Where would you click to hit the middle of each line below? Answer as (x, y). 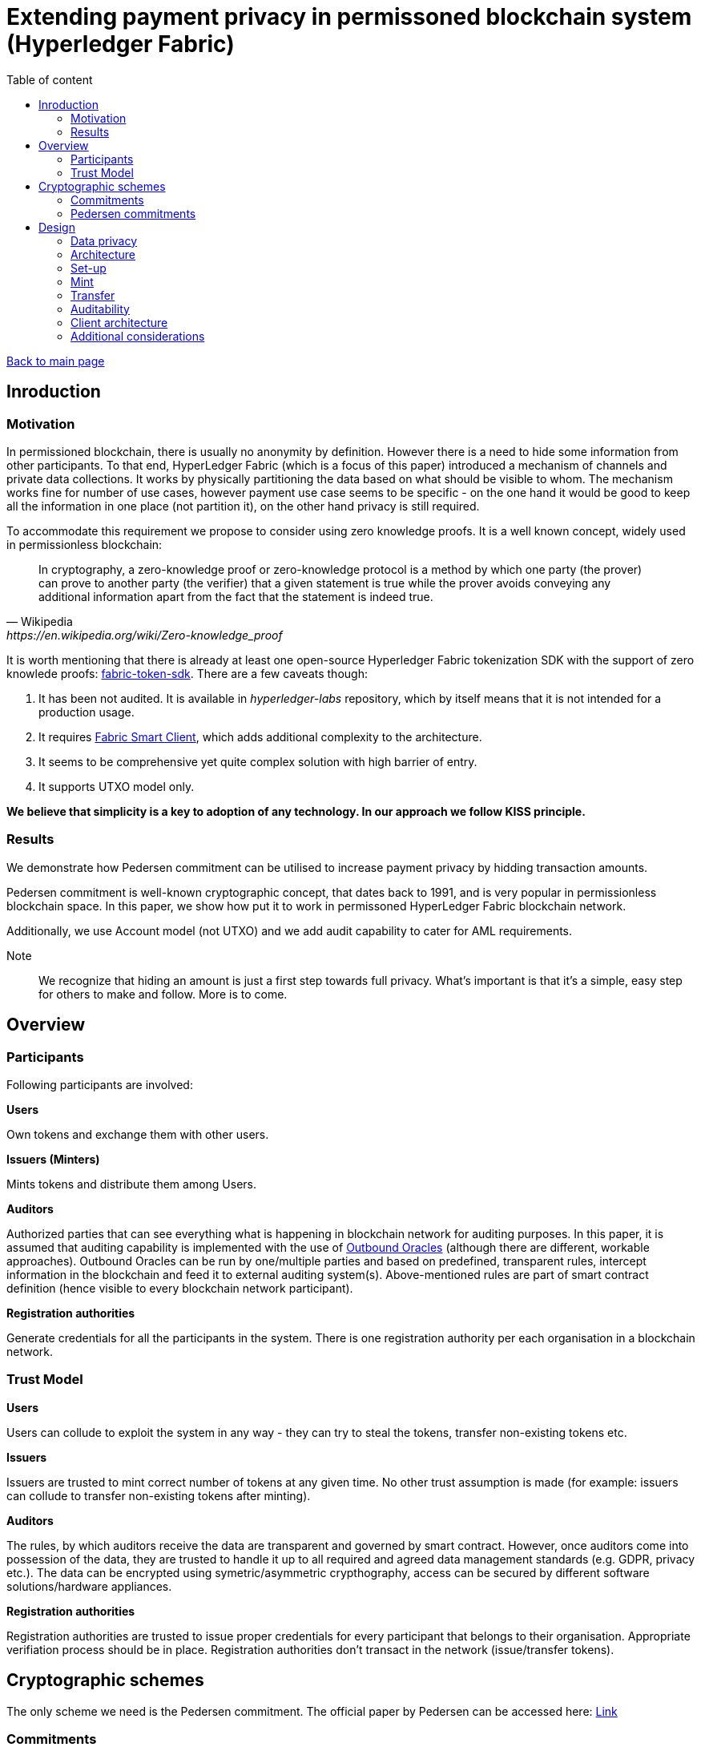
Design (57, 227)
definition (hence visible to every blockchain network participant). (180, 1288)
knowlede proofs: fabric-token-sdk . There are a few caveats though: (187, 673)
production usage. (87, 712)
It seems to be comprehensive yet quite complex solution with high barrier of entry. (258, 761)
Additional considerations (138, 336)
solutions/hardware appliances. (89, 1586)
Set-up (89, 268)
